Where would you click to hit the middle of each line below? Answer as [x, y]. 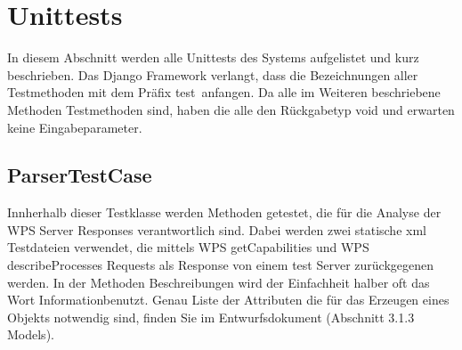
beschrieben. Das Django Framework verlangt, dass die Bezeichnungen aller [213, 74]
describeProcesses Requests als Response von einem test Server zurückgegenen [221, 265]
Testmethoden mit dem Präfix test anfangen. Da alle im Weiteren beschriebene [224, 92]
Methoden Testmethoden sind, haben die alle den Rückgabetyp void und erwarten [231, 109]
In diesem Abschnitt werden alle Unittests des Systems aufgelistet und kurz [213, 57]
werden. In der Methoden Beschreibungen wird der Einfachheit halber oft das [219, 282]
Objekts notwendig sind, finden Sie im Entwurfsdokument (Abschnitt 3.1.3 [211, 317]
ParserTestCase [80, 175]
